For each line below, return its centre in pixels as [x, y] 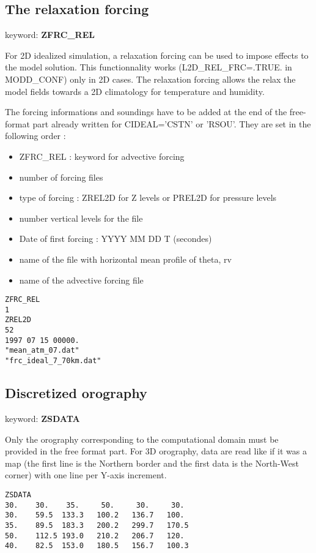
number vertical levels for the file [81, 218]
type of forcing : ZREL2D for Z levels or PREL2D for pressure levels [148, 197]
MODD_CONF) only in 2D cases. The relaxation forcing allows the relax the [150, 79]
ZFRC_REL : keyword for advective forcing [102, 156]
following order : [35, 136]
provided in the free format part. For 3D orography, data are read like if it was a [156, 451]
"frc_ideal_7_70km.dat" [53, 361]
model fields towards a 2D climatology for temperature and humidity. [135, 91]
